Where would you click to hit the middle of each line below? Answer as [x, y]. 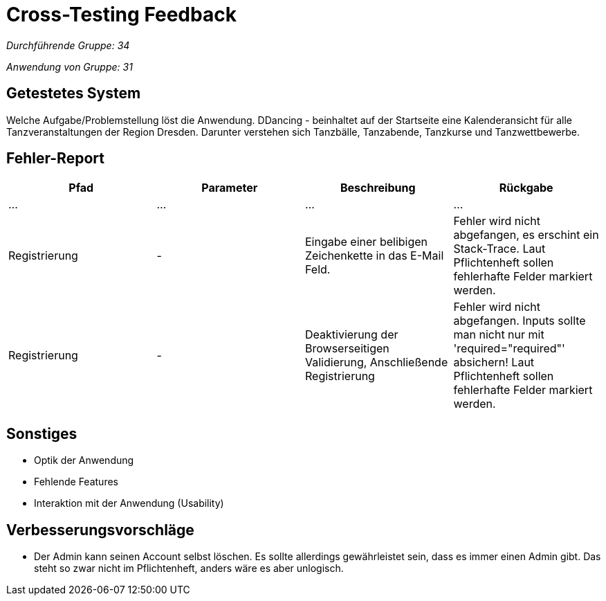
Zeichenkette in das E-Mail [375, 256]
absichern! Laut [494, 362]
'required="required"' [509, 349]
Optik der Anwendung [84, 460]
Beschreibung [378, 188]
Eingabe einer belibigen [367, 242]
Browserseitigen [347, 349]
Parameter [230, 188]
